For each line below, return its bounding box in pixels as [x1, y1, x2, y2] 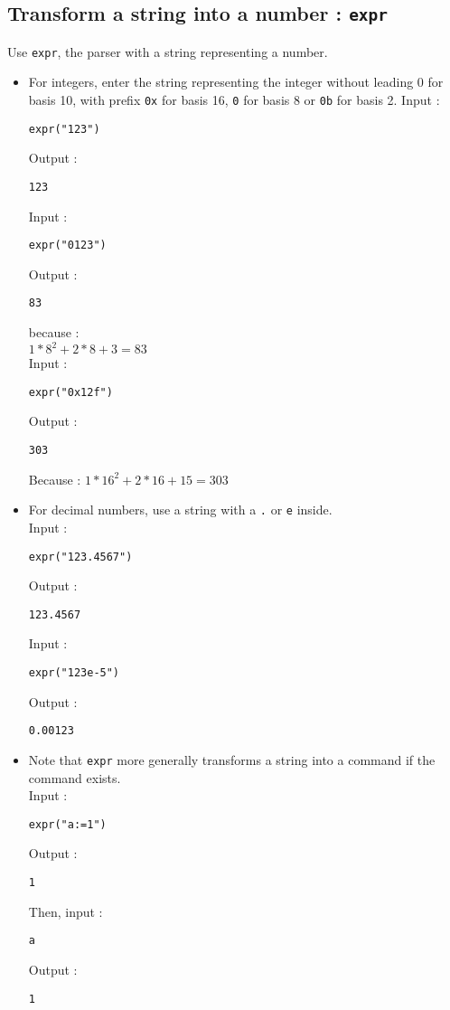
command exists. [28, 768, 121, 787]
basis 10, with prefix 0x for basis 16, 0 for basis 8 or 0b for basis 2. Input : [28, 90, 440, 109]
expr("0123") [28, 239, 107, 252]
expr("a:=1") [28, 817, 107, 831]
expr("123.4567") [28, 550, 133, 563]
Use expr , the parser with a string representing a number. [7, 42, 328, 61]
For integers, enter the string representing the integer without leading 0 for [28, 72, 444, 91]
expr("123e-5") [28, 666, 120, 680]
